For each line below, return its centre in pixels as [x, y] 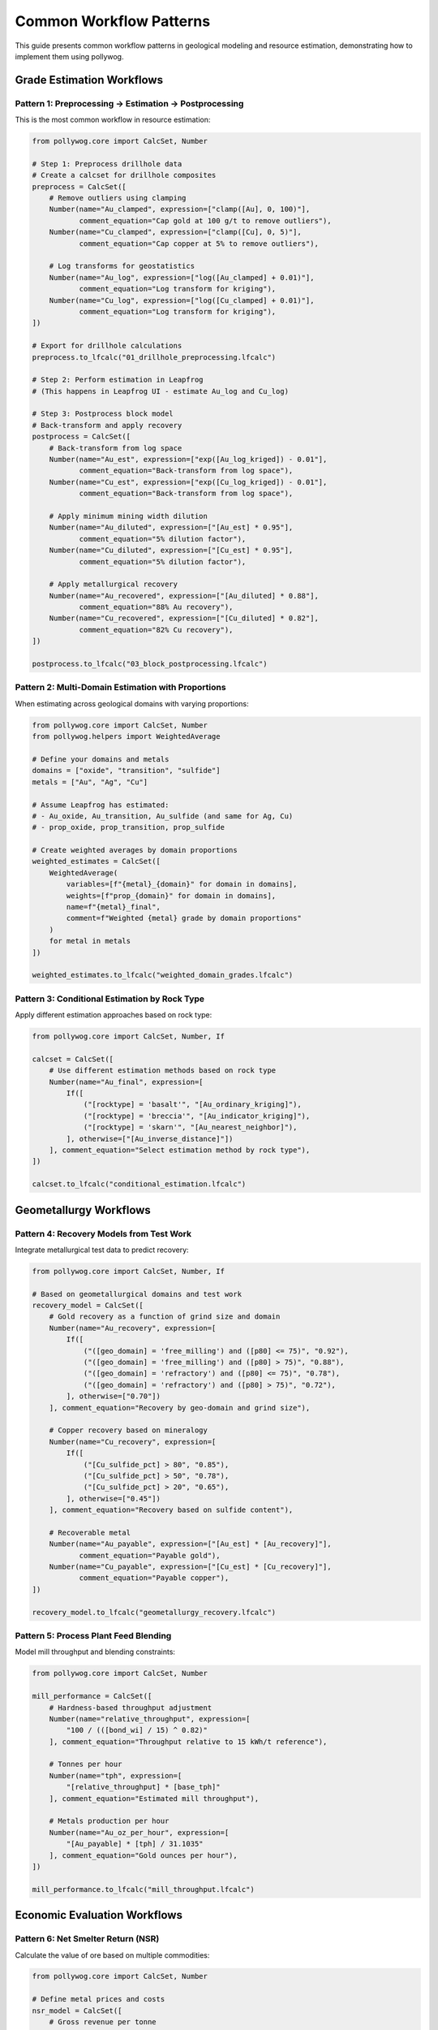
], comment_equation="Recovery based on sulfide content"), [171, 1510]
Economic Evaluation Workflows [99, 1915]
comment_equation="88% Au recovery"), [156, 607]
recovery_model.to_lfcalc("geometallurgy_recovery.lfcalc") [154, 1612]
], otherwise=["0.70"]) [114, 1396]
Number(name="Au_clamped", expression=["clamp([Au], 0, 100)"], [180, 209]
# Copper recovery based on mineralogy [129, 1430]
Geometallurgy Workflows [83, 1210]
